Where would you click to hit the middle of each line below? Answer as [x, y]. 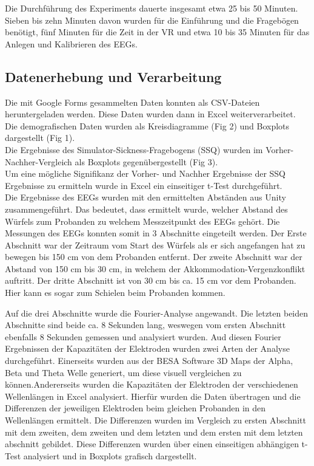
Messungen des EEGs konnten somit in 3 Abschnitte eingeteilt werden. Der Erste [156, 233]
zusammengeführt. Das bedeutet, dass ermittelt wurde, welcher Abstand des [146, 209]
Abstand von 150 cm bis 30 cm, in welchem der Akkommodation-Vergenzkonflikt [155, 268]
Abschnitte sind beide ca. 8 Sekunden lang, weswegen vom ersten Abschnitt [145, 325]
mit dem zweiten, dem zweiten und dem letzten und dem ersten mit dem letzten [154, 432]
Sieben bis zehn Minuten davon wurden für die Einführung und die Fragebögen [152, 20]
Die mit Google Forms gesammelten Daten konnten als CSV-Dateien [132, 102]
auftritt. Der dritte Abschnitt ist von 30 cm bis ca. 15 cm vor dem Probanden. [151, 280]
